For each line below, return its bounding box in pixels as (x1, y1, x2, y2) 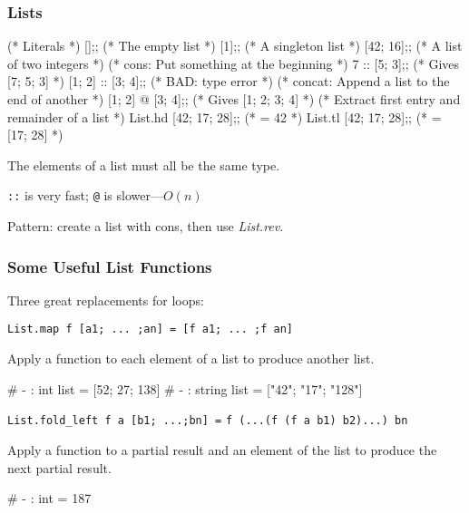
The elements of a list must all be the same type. (7, 155, 280, 174)
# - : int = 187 (7, 489, 92, 508)
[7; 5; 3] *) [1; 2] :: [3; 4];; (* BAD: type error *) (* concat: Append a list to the (7, 72, 450, 91)
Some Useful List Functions (7, 255, 212, 277)
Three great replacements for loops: (7, 290, 204, 309)
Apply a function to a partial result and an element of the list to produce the (7, 440, 437, 459)
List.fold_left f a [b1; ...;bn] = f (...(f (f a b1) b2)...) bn (7, 414, 408, 428)
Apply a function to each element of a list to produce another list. (7, 349, 375, 368)
